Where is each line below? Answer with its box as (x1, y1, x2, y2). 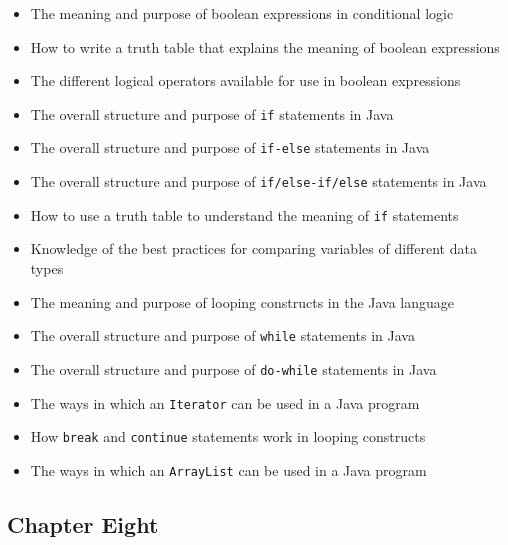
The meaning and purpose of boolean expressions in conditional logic (30, 3, 454, 23)
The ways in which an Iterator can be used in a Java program (30, 392, 420, 413)
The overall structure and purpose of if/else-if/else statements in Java (30, 171, 487, 192)
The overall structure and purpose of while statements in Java (30, 325, 415, 346)
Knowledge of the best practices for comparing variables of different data (30, 238, 477, 259)
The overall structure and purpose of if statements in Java (30, 103, 394, 124)
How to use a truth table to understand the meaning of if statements (30, 204, 459, 225)
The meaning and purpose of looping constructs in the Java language (30, 291, 455, 312)
